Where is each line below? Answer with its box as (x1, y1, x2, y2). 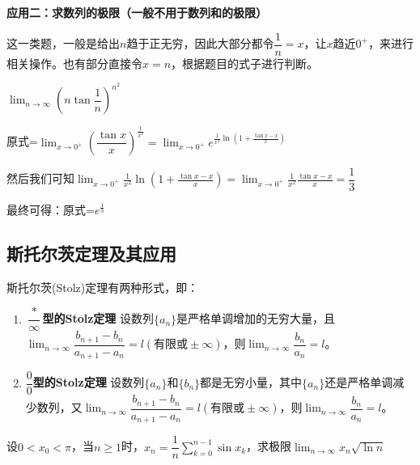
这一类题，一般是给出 (6, 35, 120, 52)
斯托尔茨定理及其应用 (6, 240, 176, 265)
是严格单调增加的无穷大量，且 (176, 310, 336, 327)
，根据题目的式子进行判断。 (171, 54, 319, 71)
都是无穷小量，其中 (200, 374, 303, 391)
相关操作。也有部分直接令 (6, 54, 142, 71)
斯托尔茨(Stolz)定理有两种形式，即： (6, 278, 199, 295)
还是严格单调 (325, 374, 393, 391)
